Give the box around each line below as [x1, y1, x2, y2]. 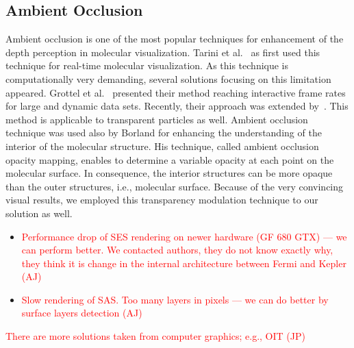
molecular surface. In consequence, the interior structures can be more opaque [5, 166, 333, 180]
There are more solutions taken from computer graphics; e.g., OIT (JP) [5, 329, 305, 343]
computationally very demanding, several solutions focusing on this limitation [5, 71, 331, 86]
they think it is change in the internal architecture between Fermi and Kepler [21, 256, 346, 270]
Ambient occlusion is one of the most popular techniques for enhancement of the [5, 32, 344, 46]
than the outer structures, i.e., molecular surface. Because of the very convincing [5, 179, 344, 193]
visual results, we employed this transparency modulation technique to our [5, 192, 318, 207]
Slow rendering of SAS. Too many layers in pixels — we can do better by [21, 292, 329, 306]
